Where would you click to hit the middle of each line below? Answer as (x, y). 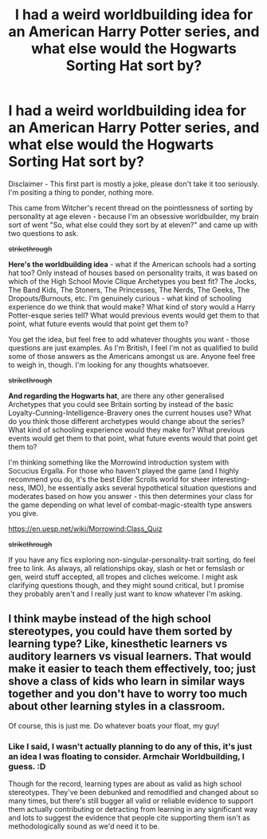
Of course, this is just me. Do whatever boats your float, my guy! (114, 725)
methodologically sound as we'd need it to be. (84, 826)
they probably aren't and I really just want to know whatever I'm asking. (126, 593)
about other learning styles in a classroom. (117, 707)
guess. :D (27, 766)
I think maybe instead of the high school (110, 619)
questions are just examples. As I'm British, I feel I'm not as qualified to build (133, 348)
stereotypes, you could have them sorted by (120, 631)
